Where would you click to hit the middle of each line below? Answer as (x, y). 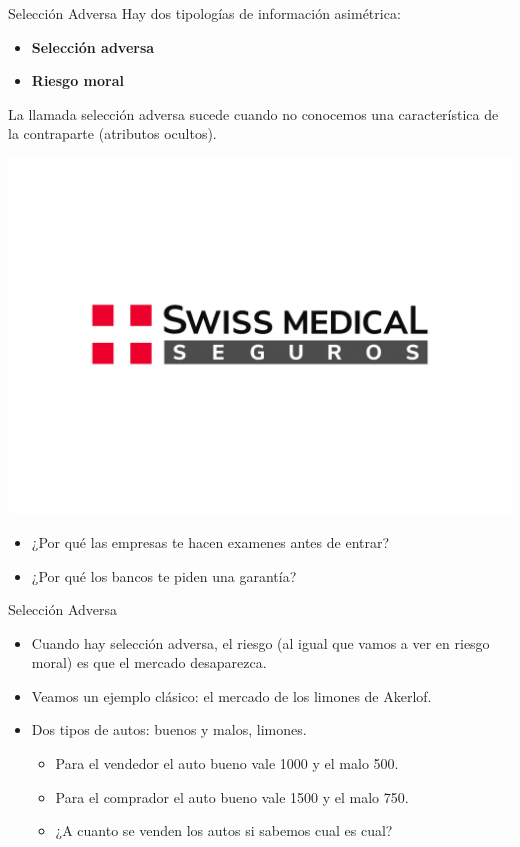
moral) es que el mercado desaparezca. (149, 662)
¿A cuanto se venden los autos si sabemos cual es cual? (224, 830)
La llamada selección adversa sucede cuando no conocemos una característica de (253, 113)
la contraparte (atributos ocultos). (112, 133)
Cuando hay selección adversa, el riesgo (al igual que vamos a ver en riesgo (260, 642)
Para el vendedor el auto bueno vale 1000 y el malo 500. (227, 763)
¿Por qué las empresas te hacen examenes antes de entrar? (210, 541)
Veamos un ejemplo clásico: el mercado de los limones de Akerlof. (231, 695)
